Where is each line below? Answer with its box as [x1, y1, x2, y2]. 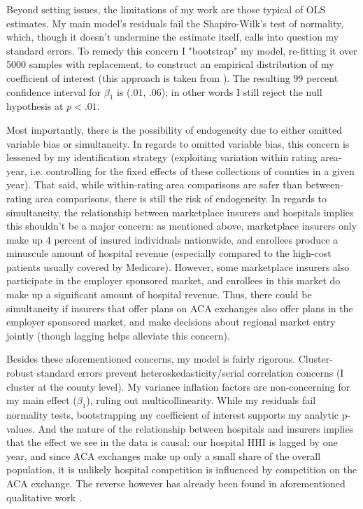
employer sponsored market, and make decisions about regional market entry [6, 314, 336, 329]
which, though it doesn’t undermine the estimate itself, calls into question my [6, 29, 339, 44]
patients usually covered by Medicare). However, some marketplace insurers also [6, 259, 350, 274]
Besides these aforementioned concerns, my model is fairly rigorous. [6, 351, 296, 366]
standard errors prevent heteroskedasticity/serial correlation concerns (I [36, 365, 344, 380]
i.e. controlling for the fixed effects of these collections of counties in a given [30, 163, 355, 178]
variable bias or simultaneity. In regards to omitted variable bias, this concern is [6, 136, 350, 151]
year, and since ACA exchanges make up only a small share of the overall [6, 448, 321, 463]
